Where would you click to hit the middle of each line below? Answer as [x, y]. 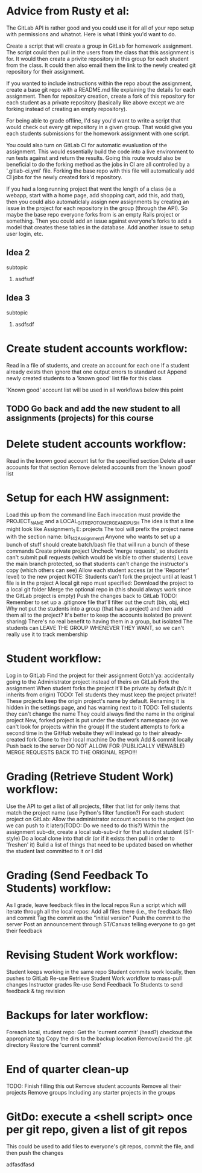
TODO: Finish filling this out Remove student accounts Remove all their [94, 1086]
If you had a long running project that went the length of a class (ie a [91, 189]
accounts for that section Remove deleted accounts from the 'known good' [99, 467]
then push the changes [35, 1152]
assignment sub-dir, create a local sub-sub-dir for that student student [94, 832]
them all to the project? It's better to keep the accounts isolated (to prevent [99, 615]
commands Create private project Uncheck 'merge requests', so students [97, 551]
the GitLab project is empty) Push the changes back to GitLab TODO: [92, 596]
